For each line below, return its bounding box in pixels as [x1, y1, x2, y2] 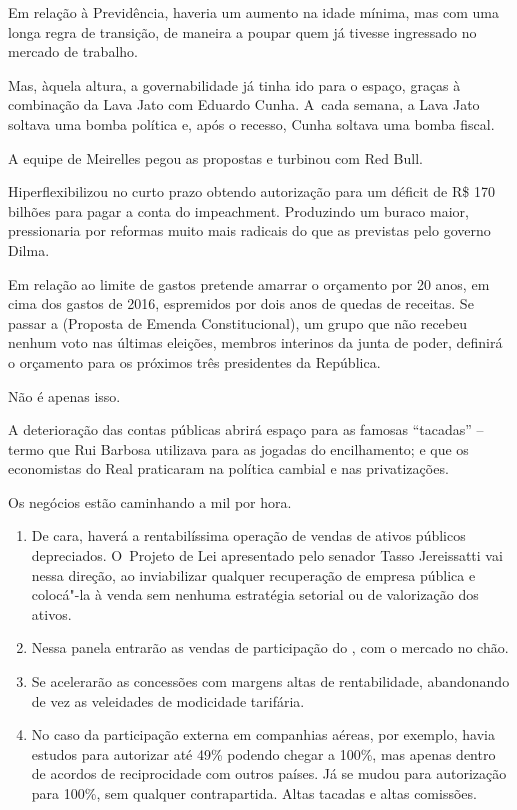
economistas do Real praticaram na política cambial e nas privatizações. [8, 458, 449, 479]
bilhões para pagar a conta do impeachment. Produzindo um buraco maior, [8, 200, 469, 221]
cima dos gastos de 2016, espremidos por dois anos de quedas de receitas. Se [8, 293, 474, 314]
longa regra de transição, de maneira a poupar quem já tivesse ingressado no [8, 21, 477, 42]
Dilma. [8, 239, 50, 260]
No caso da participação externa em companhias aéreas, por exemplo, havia [31, 724, 495, 745]
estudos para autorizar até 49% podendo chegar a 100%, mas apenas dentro [31, 743, 496, 764]
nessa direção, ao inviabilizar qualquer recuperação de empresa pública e [31, 564, 476, 585]
